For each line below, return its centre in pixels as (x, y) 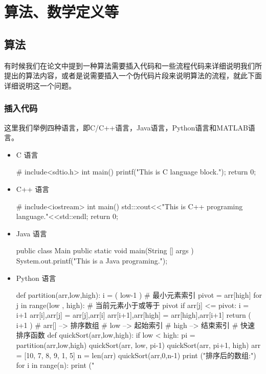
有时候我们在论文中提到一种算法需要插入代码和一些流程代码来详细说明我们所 (133, 65)
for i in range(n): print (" (55, 365)
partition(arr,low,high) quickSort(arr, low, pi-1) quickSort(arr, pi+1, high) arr (138, 345)
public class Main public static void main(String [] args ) (105, 250)
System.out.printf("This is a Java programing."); (92, 260)
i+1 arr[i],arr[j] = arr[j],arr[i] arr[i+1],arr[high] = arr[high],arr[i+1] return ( (134, 315)
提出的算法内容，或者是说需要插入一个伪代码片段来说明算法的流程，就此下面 (133, 75)
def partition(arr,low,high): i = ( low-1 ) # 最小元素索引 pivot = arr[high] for (139, 295)
